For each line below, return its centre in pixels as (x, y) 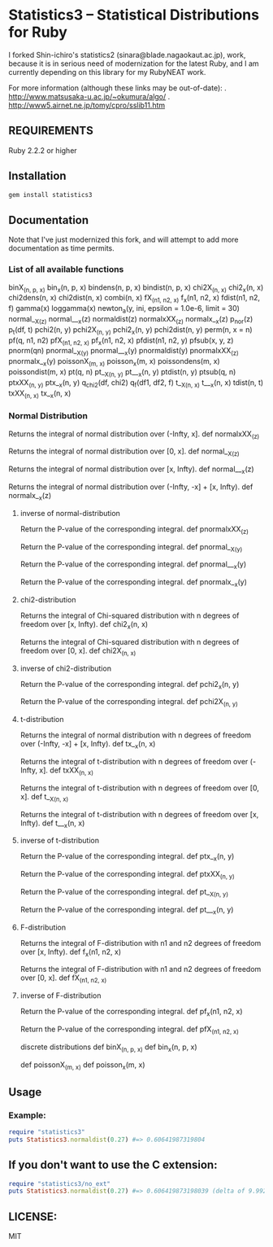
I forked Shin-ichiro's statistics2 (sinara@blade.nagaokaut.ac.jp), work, (127, 55)
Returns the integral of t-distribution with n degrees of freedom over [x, (139, 814)
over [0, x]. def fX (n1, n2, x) (63, 979)
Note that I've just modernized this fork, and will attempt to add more (123, 240)
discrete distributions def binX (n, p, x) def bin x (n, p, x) (108, 1048)
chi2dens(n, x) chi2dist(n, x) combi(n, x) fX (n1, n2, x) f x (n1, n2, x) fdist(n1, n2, (134, 299)
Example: (27, 1115)
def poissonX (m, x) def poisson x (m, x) (82, 1065)
